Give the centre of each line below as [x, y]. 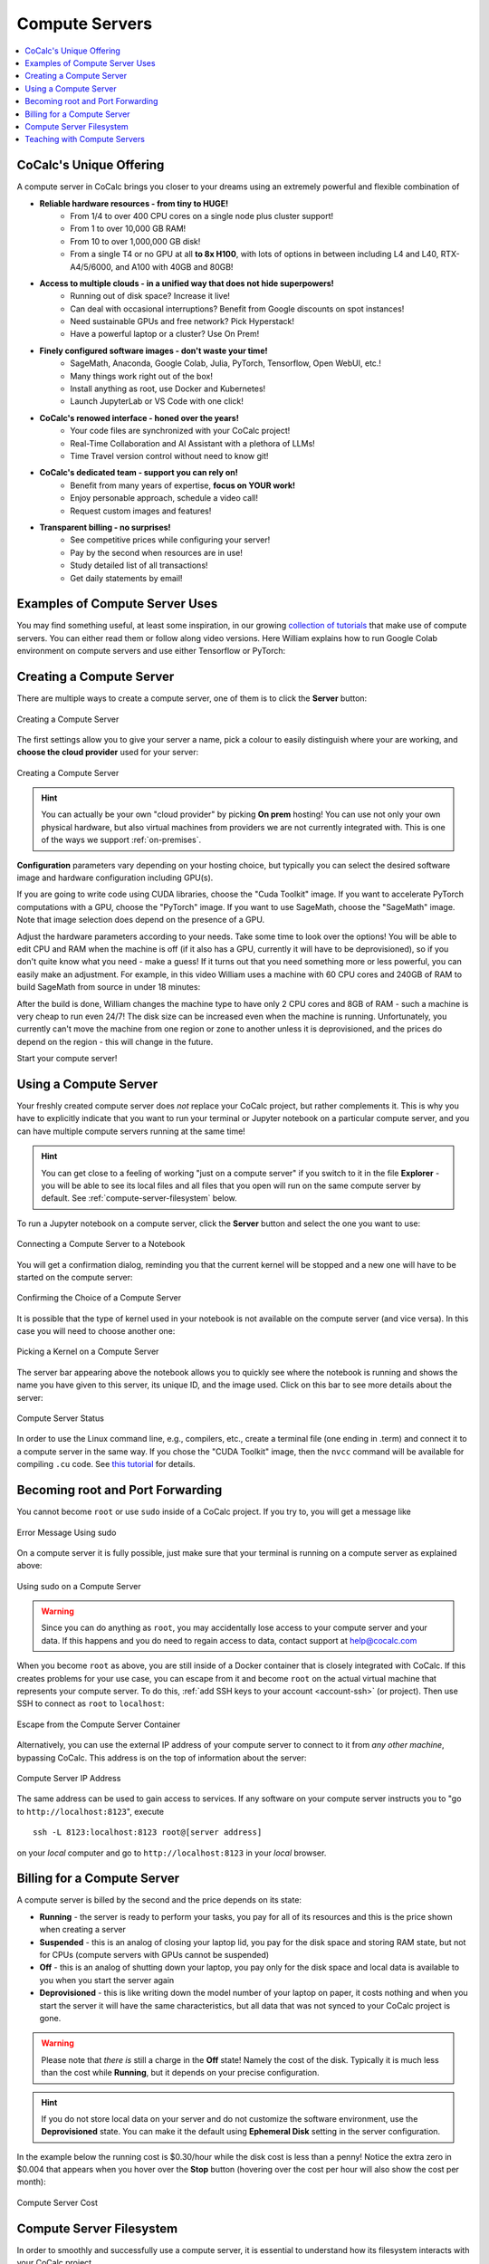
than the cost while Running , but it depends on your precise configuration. [181, 2073]
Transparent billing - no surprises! [105, 527]
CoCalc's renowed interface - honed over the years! [139, 417]
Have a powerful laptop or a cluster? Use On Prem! [165, 334]
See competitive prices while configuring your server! [170, 540]
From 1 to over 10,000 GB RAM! [128, 229]
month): [31, 2182]
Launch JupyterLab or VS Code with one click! [157, 401]
